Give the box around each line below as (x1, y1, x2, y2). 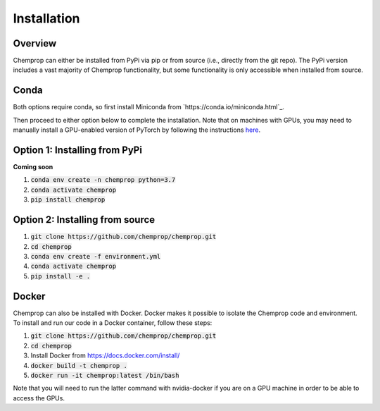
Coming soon (13, 163, 53, 171)
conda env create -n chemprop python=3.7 (30, 176, 176, 184)
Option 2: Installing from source (13, 214, 156, 226)
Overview (13, 37, 57, 49)
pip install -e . (30, 272, 91, 280)
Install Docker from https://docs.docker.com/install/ (30, 351, 180, 360)
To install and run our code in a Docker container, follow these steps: (13, 318, 213, 327)
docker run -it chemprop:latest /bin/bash (30, 371, 179, 379)
